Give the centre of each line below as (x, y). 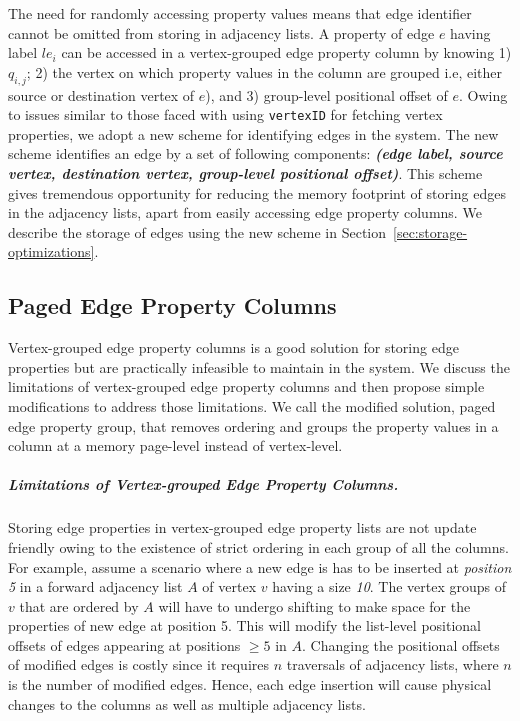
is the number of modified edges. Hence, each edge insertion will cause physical (250, 684)
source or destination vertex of (101, 94)
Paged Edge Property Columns (172, 305)
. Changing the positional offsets (401, 644)
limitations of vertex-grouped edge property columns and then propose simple (246, 386)
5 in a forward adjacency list (95, 586)
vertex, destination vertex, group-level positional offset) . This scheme (245, 173)
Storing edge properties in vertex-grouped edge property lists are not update (242, 527)
